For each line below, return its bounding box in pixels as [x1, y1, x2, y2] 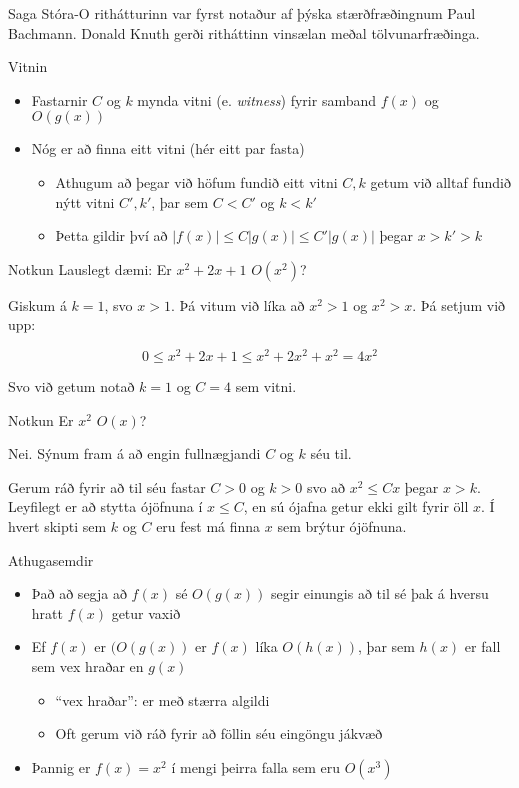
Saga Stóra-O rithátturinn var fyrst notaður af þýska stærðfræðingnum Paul [8, 3, 476, 23]
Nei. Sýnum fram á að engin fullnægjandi [8, 443, 261, 464]
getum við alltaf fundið [370, 171, 511, 192]
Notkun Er [8, 409, 74, 430]
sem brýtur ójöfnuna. [277, 515, 407, 536]
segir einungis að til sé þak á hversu [271, 583, 489, 604]
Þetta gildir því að [55, 225, 168, 246]
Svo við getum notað [8, 376, 135, 397]
